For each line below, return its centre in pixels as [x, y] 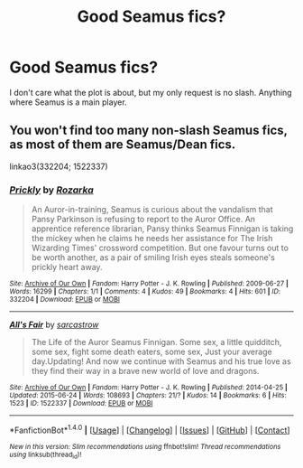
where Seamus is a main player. [69, 102]
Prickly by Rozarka [51, 190]
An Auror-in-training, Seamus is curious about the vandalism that [152, 210]
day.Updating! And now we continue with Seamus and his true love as [161, 361]
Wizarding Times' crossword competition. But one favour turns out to [160, 248]
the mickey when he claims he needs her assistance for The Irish [152, 239]
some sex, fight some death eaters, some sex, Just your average [151, 352]
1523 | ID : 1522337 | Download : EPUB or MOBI [81, 404]
